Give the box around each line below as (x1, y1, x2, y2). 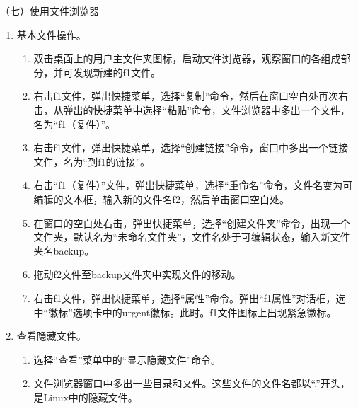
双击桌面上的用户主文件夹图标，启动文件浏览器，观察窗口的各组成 (33, 51, 341, 66)
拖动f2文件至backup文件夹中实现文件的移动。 (33, 267, 241, 282)
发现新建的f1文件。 (73, 64, 161, 79)
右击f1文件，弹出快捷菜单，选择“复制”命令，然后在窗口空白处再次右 (33, 88, 349, 103)
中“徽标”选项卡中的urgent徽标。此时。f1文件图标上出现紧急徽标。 (33, 304, 337, 319)
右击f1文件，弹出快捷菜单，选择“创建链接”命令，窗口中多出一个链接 (33, 140, 349, 155)
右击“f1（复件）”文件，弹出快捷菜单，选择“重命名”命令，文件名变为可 (33, 178, 353, 192)
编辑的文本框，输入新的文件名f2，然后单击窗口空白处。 (33, 191, 289, 206)
